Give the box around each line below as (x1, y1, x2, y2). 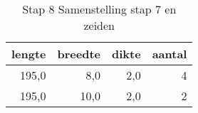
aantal (152, 45, 187, 62)
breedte (57, 45, 101, 62)
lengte (11, 45, 46, 62)
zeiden (83, 17, 115, 33)
